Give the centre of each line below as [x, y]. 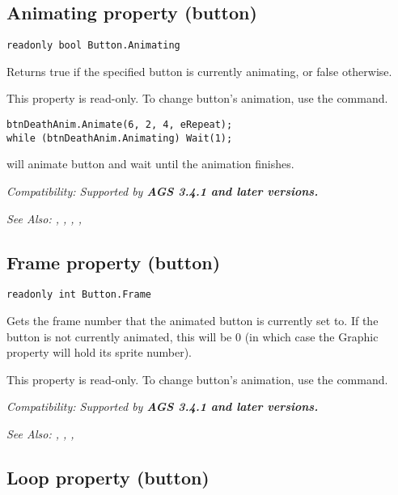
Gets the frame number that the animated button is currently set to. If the [193, 320]
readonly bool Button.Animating [93, 46]
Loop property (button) [108, 477]
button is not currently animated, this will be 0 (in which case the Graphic [193, 336]
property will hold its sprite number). [99, 352]
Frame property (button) [114, 262]
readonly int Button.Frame [79, 295]
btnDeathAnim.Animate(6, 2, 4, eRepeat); [120, 125]
